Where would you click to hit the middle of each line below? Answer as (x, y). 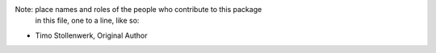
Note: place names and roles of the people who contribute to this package (138, 9)
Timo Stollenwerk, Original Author (91, 35)
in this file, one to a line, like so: (87, 21)
